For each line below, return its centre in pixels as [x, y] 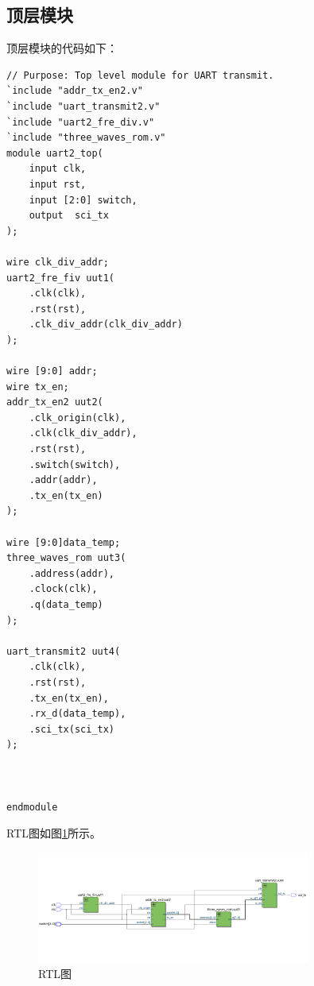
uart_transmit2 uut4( [64, 651]
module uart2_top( [55, 153]
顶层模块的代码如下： [62, 48]
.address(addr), [72, 573]
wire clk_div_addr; [58, 262]
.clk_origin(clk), [78, 418]
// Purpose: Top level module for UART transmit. [140, 75]
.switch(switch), [75, 464]
